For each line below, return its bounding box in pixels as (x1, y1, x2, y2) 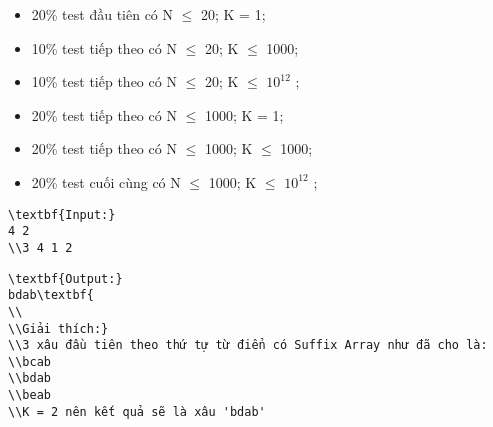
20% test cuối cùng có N (31, 171, 181, 192)
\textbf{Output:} (8, 271, 123, 286)
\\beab (8, 388, 51, 403)
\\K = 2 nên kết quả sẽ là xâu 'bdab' (8, 404, 266, 419)
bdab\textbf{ (8, 288, 94, 303)
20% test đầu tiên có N (31, 4, 174, 24)
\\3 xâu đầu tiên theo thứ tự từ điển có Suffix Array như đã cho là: (8, 338, 488, 353)
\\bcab (8, 354, 51, 369)
